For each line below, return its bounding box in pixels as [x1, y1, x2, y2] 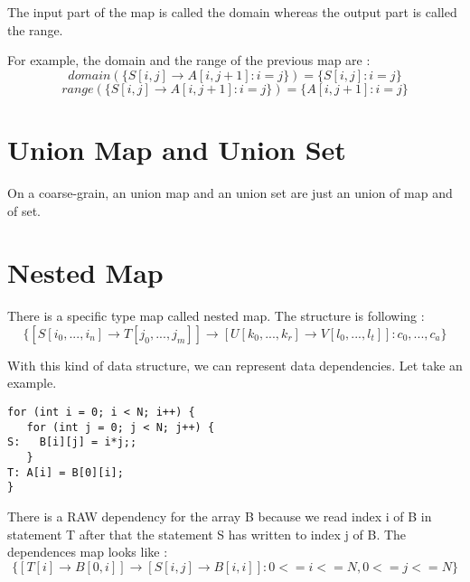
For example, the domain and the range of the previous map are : [7, 51, 371, 70]
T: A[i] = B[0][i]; [7, 465, 124, 479]
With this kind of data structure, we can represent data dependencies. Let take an [7, 355, 463, 374]
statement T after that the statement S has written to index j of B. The [7, 524, 407, 543]
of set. [7, 201, 42, 220]
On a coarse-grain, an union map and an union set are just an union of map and [7, 183, 453, 202]
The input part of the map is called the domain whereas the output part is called [7, 3, 457, 21]
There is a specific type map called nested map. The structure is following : [7, 306, 425, 325]
